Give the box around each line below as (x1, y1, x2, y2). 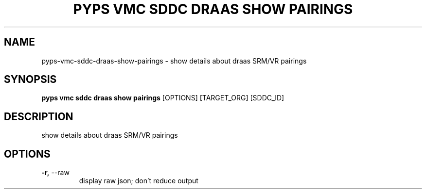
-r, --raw (41, 168, 70, 177)
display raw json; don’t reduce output (79, 177, 198, 185)
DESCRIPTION (4, 110, 73, 123)
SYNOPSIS (4, 73, 57, 86)
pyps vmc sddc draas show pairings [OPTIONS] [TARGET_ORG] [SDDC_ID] (41, 94, 284, 102)
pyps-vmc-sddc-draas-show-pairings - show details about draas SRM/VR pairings (41, 56, 307, 65)
